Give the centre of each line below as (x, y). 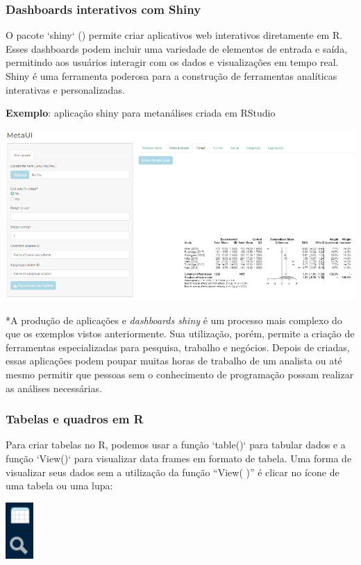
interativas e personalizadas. (65, 89)
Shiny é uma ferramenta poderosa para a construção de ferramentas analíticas (171, 76)
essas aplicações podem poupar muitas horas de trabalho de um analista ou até (174, 361)
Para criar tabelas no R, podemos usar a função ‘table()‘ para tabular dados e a (176, 445)
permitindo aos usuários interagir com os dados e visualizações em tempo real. (172, 62)
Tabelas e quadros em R (75, 419)
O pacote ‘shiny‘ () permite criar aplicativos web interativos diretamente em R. (174, 35)
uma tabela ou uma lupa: (59, 486)
